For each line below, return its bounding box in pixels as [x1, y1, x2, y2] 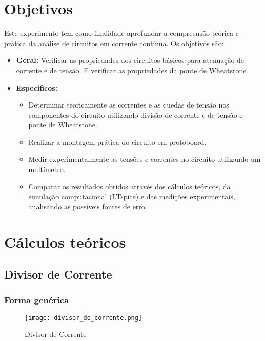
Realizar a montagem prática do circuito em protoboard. [28, 136, 207, 147]
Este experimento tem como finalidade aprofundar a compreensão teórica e [4, 28, 239, 38]
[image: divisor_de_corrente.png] [25, 314, 142, 322]
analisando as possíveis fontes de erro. [28, 201, 147, 211]
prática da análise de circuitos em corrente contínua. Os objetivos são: [4, 37, 224, 48]
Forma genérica [4, 293, 69, 306]
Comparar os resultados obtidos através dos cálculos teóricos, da [28, 181, 231, 191]
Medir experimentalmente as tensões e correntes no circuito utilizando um [28, 154, 261, 164]
